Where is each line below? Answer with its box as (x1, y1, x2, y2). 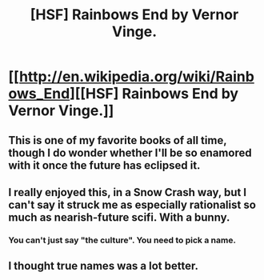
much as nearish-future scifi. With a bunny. (8, 210, 230, 224)
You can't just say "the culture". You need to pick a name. (8, 234, 236, 246)
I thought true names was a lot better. (8, 259, 198, 273)
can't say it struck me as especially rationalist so (8, 198, 256, 211)
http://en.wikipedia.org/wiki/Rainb (18, 68, 254, 86)
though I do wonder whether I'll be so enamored (8, 146, 252, 159)
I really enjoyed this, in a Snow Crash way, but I (8, 186, 247, 199)
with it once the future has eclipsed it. (8, 158, 201, 172)
